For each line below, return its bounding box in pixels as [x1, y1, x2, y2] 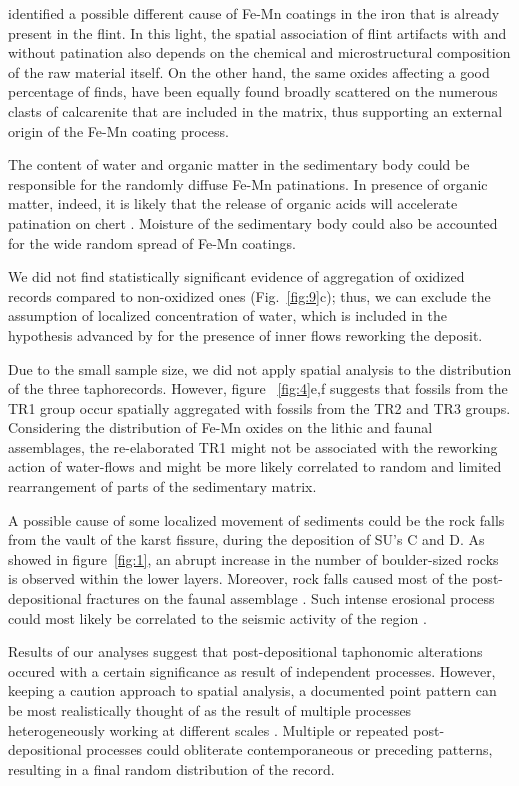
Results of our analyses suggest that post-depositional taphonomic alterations [8, 641, 483, 662]
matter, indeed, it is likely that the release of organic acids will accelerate [8, 193, 458, 214]
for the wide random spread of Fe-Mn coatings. [8, 232, 296, 253]
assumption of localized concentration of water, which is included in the [8, 305, 447, 326]
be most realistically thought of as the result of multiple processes [8, 700, 412, 720]
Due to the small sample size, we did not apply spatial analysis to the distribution [8, 358, 512, 379]
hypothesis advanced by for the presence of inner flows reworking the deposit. [8, 324, 483, 345]
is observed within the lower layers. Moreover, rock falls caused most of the [8, 568, 468, 589]
